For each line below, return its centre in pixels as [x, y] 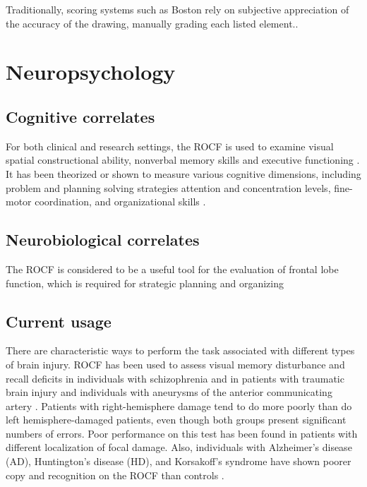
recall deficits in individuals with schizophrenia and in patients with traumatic [175, 378]
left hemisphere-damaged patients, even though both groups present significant [176, 420]
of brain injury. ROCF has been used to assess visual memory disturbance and [175, 364]
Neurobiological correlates [103, 240]
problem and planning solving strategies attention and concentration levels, [168, 187]
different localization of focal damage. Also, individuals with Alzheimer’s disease [179, 447]
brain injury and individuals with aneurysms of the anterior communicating [169, 392]
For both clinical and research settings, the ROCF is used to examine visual [170, 146]
